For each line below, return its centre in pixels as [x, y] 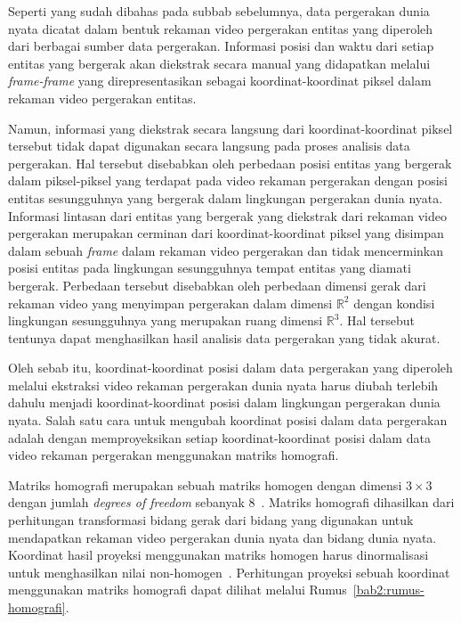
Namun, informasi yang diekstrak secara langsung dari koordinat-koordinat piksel [230, 128]
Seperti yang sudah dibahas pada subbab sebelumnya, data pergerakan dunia [219, 11]
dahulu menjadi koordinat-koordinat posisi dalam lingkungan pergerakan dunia [224, 402]
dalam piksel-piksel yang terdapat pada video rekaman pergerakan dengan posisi [228, 180]
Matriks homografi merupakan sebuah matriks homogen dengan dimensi [205, 484]
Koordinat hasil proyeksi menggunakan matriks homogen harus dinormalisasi [218, 555]
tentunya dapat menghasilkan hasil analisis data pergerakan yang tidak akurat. [224, 337]
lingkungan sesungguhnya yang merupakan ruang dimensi [166, 320]
